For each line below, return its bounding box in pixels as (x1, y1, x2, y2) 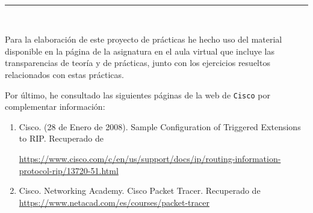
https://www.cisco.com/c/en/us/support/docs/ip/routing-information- (19, 152, 281, 164)
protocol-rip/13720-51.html (19, 164, 119, 176)
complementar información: (5, 100, 105, 113)
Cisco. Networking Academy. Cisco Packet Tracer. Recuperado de (19, 184, 261, 197)
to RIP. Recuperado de (19, 132, 104, 145)
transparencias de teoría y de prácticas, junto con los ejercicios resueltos (5, 56, 270, 69)
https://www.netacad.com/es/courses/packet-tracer (19, 196, 209, 208)
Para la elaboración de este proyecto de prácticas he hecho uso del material (5, 33, 282, 46)
